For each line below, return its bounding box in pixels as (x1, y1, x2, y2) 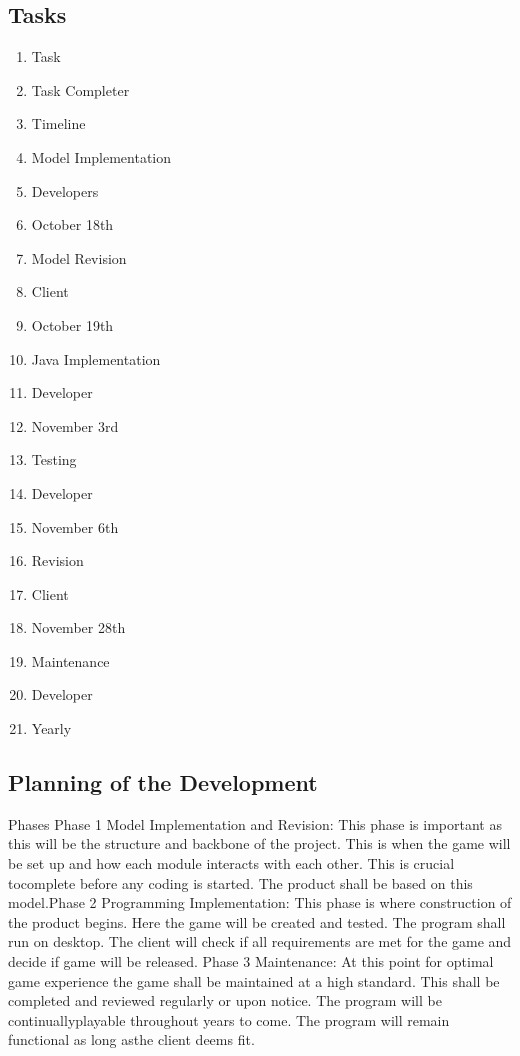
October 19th (31, 314, 114, 335)
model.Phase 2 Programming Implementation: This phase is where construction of (8, 892, 512, 913)
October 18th (31, 214, 114, 235)
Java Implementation (31, 348, 161, 369)
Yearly (31, 718, 72, 739)
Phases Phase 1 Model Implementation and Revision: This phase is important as (8, 813, 502, 834)
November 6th (31, 516, 119, 537)
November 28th (31, 617, 126, 638)
